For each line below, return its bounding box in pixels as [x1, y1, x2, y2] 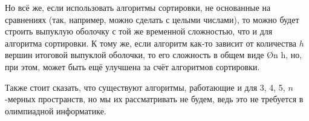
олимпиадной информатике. [5, 104, 106, 117]
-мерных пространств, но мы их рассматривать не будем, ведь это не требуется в [5, 93, 304, 105]
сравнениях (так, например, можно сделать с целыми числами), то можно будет [5, 13, 299, 25]
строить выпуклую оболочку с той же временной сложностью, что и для [5, 25, 273, 38]
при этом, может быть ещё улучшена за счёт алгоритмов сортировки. [5, 60, 260, 73]
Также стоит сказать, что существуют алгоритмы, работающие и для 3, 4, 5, [5, 80, 285, 93]
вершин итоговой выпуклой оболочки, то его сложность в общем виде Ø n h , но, [5, 48, 302, 61]
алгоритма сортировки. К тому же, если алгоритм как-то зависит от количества [5, 36, 297, 49]
